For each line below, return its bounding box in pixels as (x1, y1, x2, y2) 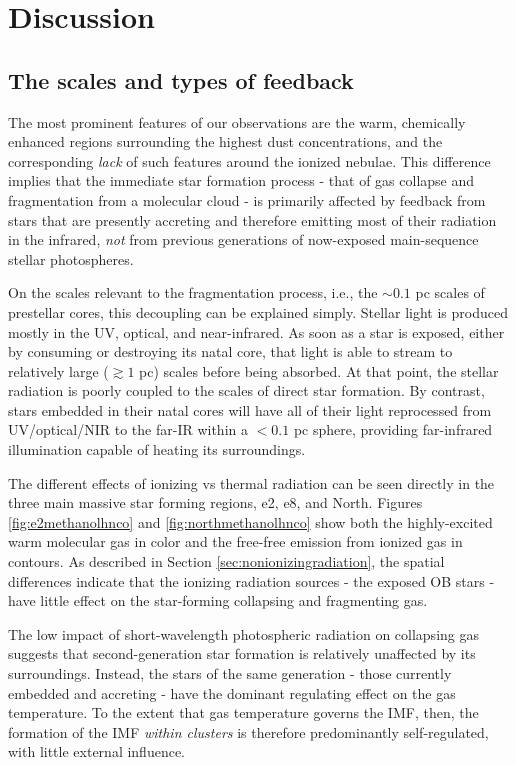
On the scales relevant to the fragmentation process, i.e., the (8, 282, 378, 303)
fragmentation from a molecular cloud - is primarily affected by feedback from (8, 189, 486, 210)
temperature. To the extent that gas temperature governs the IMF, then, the (8, 702, 479, 723)
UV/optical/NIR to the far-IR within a (8, 419, 248, 440)
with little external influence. (8, 741, 186, 762)
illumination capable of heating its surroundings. (8, 439, 306, 460)
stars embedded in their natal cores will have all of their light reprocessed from (8, 399, 492, 420)
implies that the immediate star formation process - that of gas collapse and (8, 170, 475, 191)
